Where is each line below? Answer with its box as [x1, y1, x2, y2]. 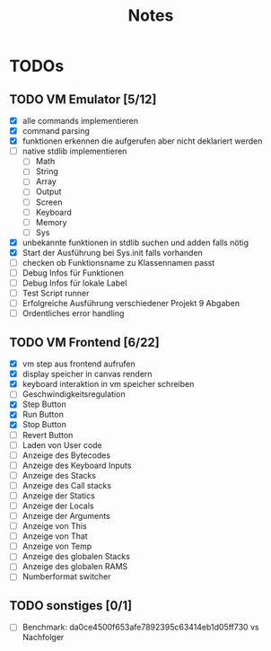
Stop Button [22, 419, 67, 430]
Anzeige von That [22, 531, 88, 541]
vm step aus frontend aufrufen [22, 358, 136, 369]
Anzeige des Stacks [22, 470, 97, 480]
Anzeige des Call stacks [22, 479, 112, 490]
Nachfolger [22, 632, 65, 643]
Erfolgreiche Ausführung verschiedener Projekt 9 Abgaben [22, 298, 240, 309]
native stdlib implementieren [22, 145, 127, 157]
